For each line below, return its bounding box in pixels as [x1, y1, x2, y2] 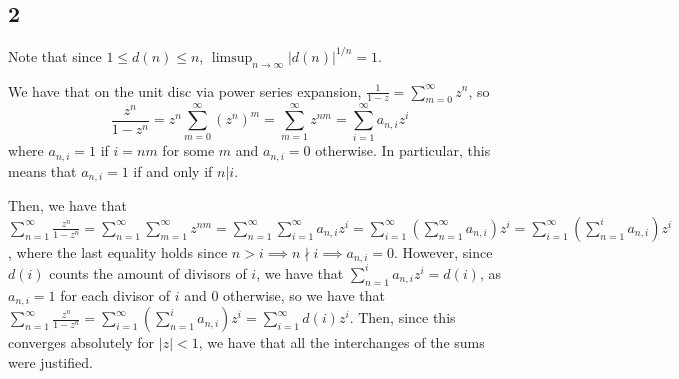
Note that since [8, 45, 102, 66]
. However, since [394, 241, 493, 262]
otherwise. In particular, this [315, 140, 491, 161]
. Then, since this [349, 307, 456, 328]
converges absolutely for [8, 332, 155, 353]
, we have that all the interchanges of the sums [198, 332, 485, 353]
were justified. [8, 351, 93, 372]
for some [162, 140, 215, 161]
